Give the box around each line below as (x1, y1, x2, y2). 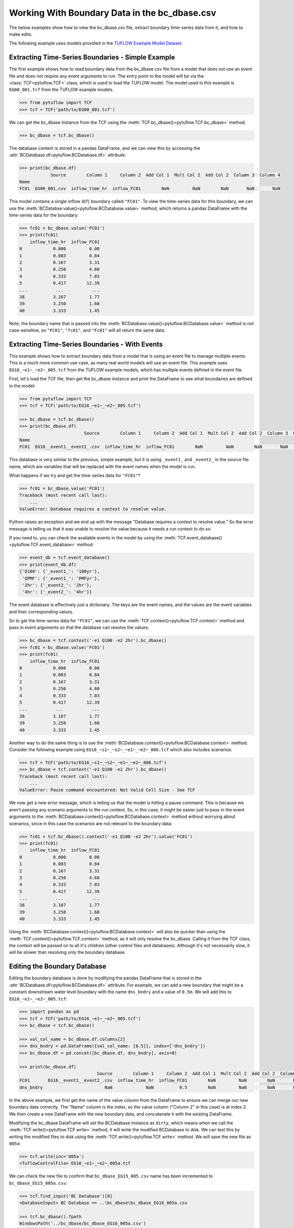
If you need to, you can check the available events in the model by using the (9, 534, 163, 540)
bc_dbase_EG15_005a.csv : (9, 1180, 68, 1186)
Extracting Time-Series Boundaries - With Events (9, 340, 163, 348)
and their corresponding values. (9, 609, 73, 614)
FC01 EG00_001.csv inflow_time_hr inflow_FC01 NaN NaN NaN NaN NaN (19, 186, 280, 192)
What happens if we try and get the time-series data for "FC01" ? (9, 473, 141, 478)
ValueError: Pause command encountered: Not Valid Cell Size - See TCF (19, 787, 196, 793)
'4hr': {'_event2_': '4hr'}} (22, 589, 92, 595)
